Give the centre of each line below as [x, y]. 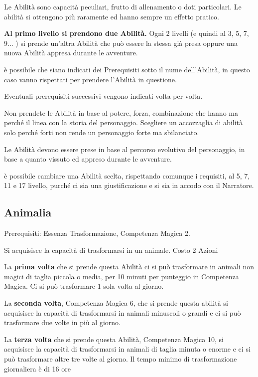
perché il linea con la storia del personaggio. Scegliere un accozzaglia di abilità [124, 122]
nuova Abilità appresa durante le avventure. [71, 53]
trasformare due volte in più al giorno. [62, 322]
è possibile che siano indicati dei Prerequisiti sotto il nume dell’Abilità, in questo [127, 69]
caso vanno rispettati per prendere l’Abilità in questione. [90, 79]
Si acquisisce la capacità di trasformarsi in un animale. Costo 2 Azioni [111, 250]
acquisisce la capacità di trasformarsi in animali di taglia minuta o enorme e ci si [127, 349]
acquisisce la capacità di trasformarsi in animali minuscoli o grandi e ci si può [123, 312]
